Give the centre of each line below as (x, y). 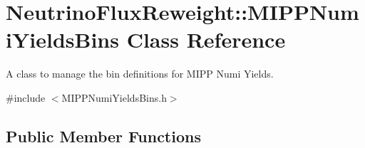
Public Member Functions (103, 136)
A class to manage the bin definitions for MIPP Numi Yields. (140, 74)
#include (26, 97)
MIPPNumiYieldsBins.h (114, 97)
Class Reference (206, 39)
